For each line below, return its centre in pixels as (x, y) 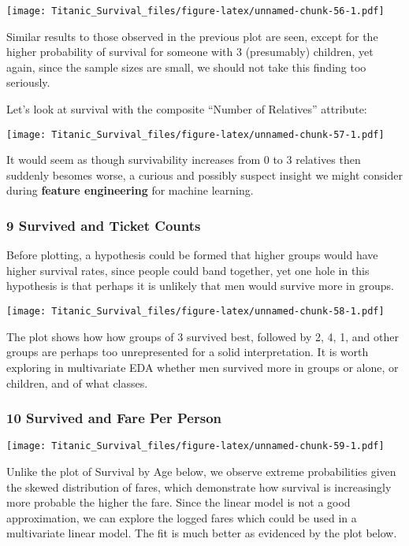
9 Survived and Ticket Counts (104, 225)
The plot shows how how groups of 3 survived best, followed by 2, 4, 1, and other (203, 336)
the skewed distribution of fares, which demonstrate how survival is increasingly (199, 487)
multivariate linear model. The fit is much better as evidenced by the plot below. (202, 533)
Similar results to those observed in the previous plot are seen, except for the (192, 36)
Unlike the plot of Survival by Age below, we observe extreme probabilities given (201, 471)
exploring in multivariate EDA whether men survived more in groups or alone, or (203, 367)
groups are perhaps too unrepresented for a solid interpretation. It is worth (188, 352)
